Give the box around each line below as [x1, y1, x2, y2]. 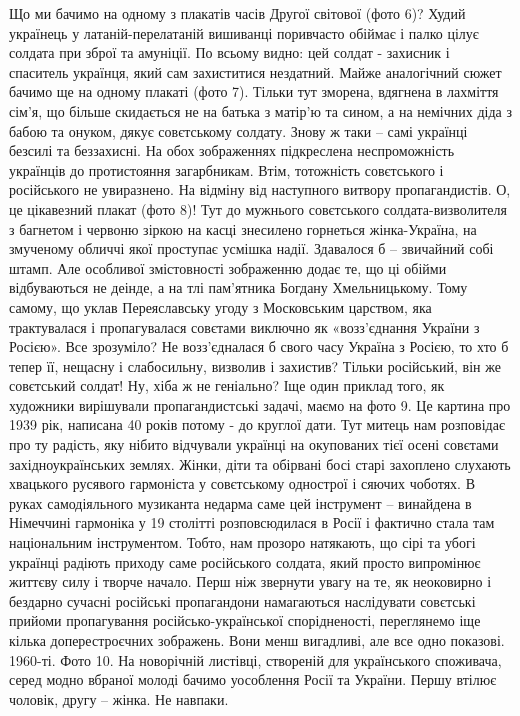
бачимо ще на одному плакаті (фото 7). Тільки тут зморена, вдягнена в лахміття [9, 81, 499, 102]
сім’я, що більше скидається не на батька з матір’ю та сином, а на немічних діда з [9, 100, 512, 121]
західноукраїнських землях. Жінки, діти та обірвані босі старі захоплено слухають [9, 453, 511, 474]
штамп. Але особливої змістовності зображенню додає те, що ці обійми [9, 257, 447, 278]
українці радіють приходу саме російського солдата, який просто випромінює [9, 551, 481, 572]
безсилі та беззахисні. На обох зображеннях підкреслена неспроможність [9, 140, 455, 161]
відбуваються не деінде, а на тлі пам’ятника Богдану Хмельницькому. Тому [9, 277, 468, 298]
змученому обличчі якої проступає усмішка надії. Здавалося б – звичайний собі [9, 238, 494, 259]
